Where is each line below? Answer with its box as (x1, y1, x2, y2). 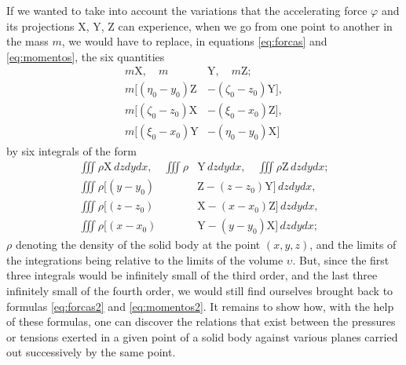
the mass (6, 33, 49, 49)
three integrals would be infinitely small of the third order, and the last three (6, 267, 378, 283)
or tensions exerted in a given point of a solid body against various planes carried (6, 328, 398, 345)
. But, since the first (292, 251, 390, 268)
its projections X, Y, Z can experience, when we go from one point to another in (6, 17, 393, 34)
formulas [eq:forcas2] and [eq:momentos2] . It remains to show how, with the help (6, 297, 394, 314)
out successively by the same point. (6, 344, 176, 360)
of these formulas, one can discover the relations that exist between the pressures (6, 313, 396, 330)
